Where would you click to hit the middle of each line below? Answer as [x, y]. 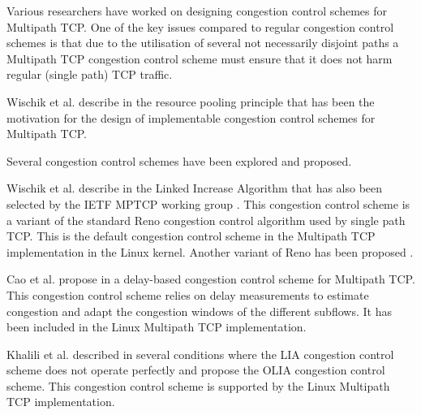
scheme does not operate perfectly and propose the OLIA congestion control [196, 370]
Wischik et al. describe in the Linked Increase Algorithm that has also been [195, 188]
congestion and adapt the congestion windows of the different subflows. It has [199, 311]
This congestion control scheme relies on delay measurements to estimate [188, 294]
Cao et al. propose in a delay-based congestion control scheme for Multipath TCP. [211, 279]
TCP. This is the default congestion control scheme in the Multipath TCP [191, 236]
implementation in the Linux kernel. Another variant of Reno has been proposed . [210, 251]
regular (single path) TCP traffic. [90, 74]
